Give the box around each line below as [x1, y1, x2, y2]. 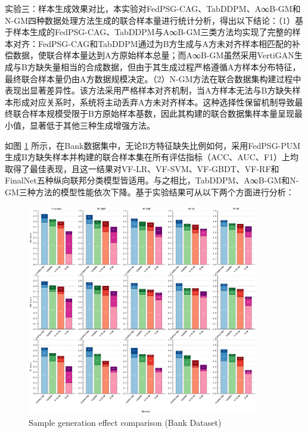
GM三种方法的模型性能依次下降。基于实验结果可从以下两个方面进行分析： [5, 185, 294, 198]
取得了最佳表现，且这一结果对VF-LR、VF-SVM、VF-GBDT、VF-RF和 [5, 162, 279, 175]
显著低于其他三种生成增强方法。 [29, 119, 155, 131]
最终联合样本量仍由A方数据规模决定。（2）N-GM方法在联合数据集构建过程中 [5, 72, 301, 85]
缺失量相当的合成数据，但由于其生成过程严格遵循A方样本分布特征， [35, 60, 301, 73]
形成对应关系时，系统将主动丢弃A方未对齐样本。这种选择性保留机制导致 [13, 95, 295, 108]
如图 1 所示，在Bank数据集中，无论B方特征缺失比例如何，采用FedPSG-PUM [5, 139, 301, 151]
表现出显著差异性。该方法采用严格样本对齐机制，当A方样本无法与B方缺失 [5, 84, 293, 96]
